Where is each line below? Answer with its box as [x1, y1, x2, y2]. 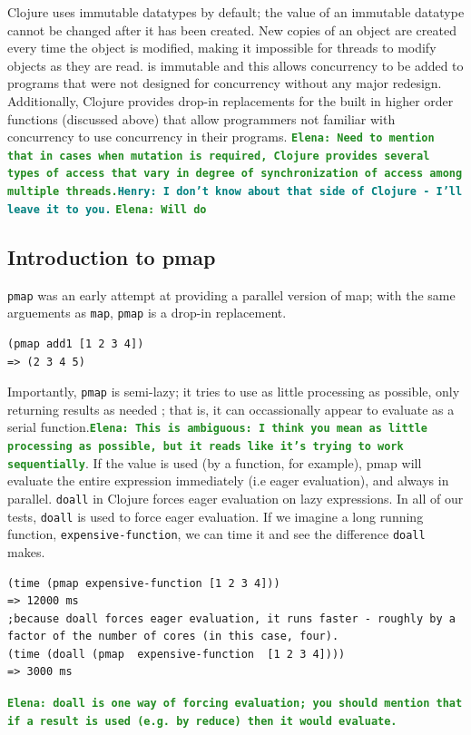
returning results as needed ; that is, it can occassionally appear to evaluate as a [7, 399, 455, 418]
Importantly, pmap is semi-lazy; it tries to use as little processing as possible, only [7, 382, 460, 401]
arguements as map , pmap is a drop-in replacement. [7, 303, 287, 322]
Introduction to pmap [7, 242, 216, 270]
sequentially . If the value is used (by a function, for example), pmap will [7, 453, 422, 472]
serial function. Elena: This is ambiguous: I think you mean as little [7, 417, 428, 436]
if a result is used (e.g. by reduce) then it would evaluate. [7, 714, 397, 728]
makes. [7, 542, 45, 561]
